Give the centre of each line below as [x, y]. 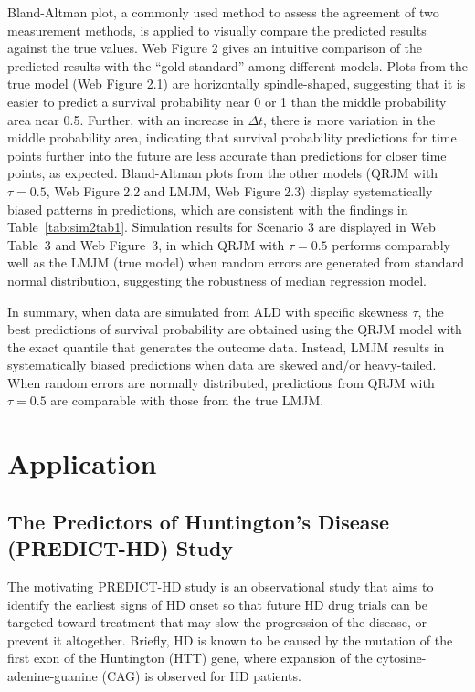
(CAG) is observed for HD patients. [201, 676]
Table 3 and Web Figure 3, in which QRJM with [146, 244]
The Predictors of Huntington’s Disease [199, 521]
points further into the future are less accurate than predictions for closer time [227, 155]
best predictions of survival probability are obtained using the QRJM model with [235, 329]
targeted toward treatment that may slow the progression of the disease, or [217, 622]
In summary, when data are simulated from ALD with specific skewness [208, 311]
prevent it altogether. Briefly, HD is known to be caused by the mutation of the [230, 640]
